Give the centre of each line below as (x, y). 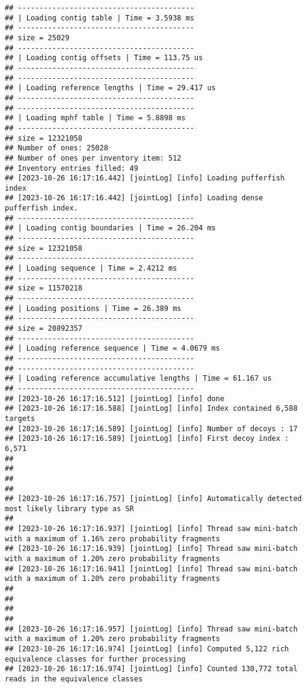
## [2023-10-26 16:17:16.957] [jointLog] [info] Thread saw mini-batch (151, 629)
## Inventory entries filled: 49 (72, 168)
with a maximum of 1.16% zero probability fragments (112, 539)
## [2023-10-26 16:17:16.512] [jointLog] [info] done (115, 398)
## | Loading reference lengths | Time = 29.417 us (110, 88)
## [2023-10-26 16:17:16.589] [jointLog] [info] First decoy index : (147, 439)
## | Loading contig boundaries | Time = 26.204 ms (110, 228)
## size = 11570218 (44, 288)
